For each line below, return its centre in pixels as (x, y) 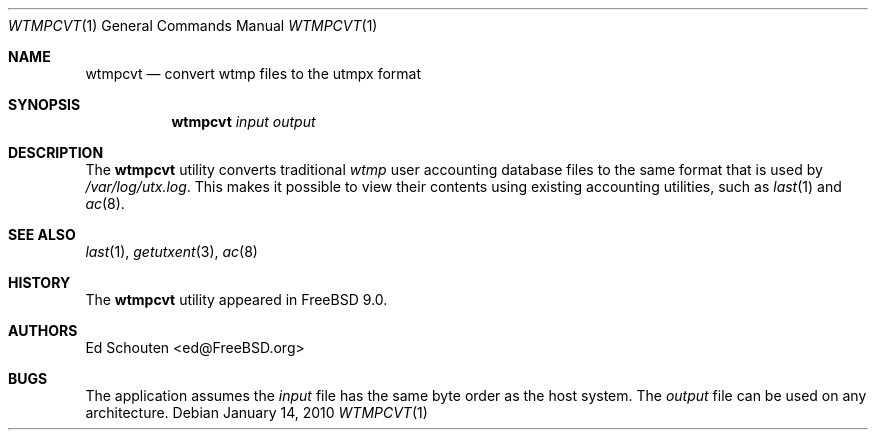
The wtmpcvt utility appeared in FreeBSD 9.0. (236, 299)
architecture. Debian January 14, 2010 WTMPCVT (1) (256, 412)
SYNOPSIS (44, 104)
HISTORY (39, 282)
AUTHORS (43, 330)
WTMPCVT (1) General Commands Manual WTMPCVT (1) (193, 25)
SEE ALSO (42, 234)
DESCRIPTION (56, 152)
